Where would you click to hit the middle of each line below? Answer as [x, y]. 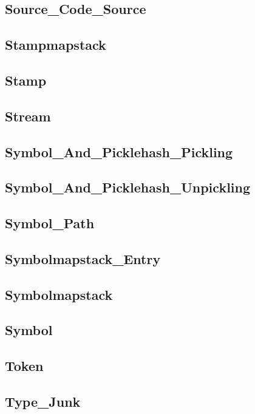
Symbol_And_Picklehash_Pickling [119, 151]
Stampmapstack [56, 45]
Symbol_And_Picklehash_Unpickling [128, 187]
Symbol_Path [50, 223]
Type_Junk [43, 401]
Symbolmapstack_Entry [83, 258]
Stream [28, 116]
